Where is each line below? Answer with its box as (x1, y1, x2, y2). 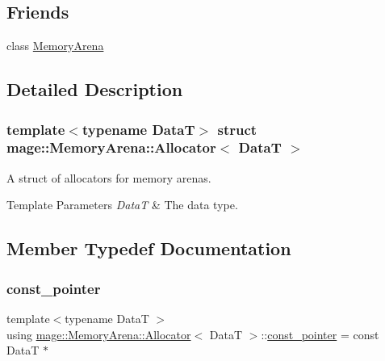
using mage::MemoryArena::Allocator (6, 325, 191, 342)
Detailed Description (6, 77, 183, 102)
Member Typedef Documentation (6, 236, 291, 261)
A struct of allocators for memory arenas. (6, 169, 211, 186)
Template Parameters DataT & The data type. (6, 196, 238, 213)
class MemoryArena (6, 37, 104, 54)
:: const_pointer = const (261, 325, 379, 342)
